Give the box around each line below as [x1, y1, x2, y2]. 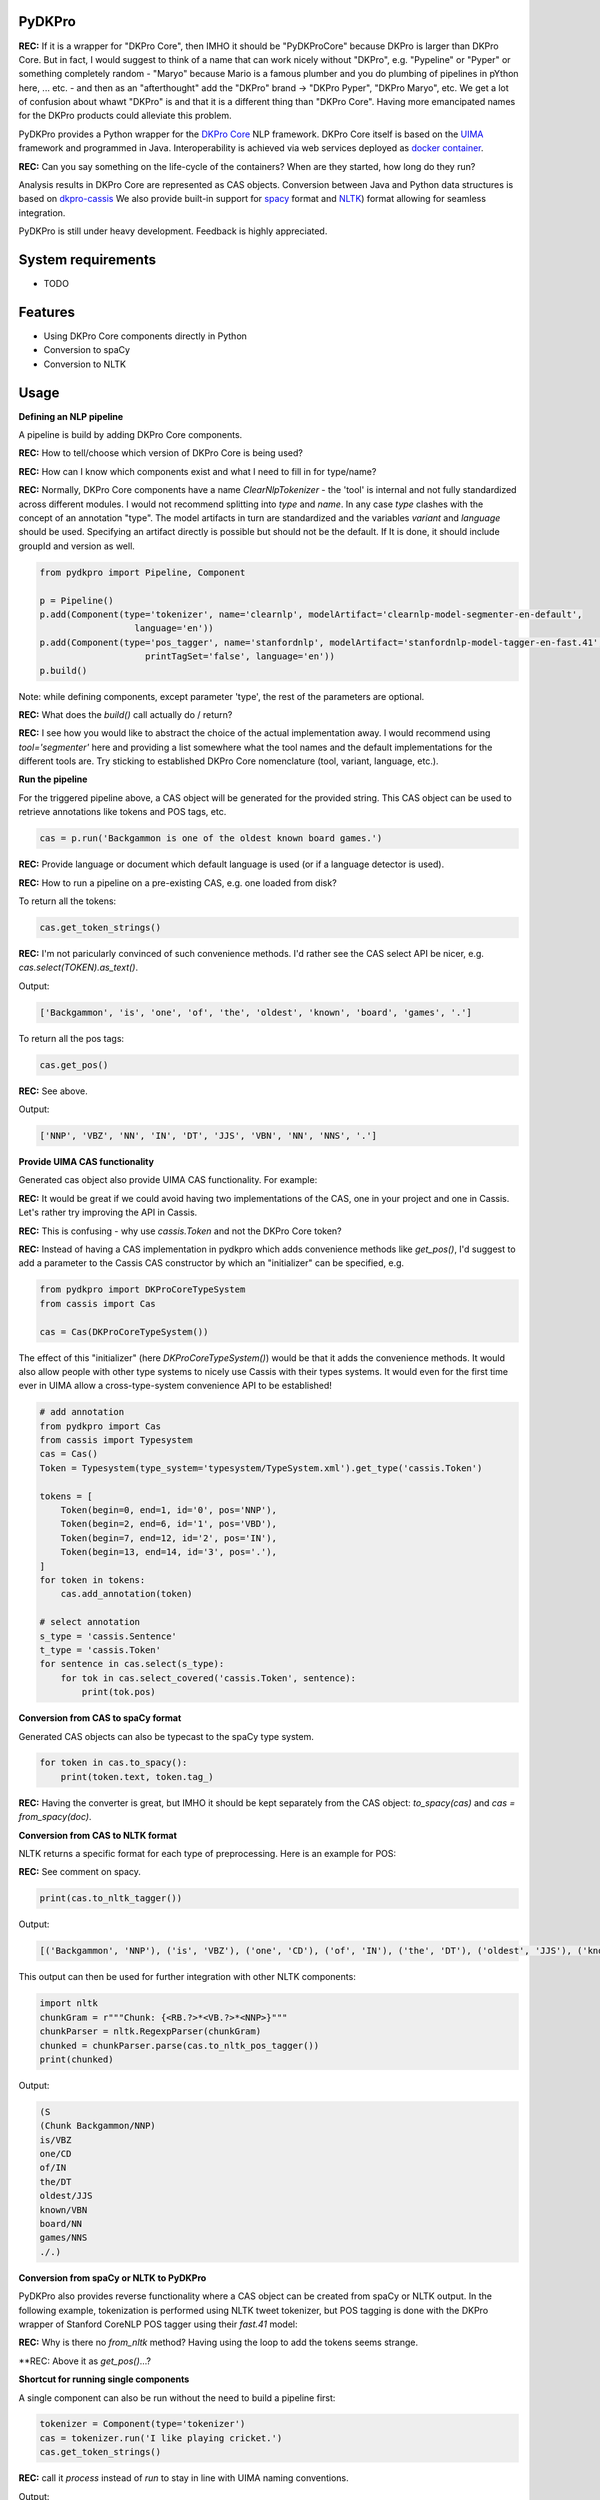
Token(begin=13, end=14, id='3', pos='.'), [60, 1546, 277, 1558]
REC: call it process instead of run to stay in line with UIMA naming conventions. [18, 2472, 349, 2484]
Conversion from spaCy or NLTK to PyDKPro [18, 2271, 207, 2284]
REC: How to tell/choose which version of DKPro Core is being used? [18, 447, 304, 459]
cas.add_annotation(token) [60, 1588, 194, 1600]
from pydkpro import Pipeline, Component [39, 566, 246, 578]
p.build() [39, 665, 88, 676]
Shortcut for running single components [18, 2373, 190, 2385]
